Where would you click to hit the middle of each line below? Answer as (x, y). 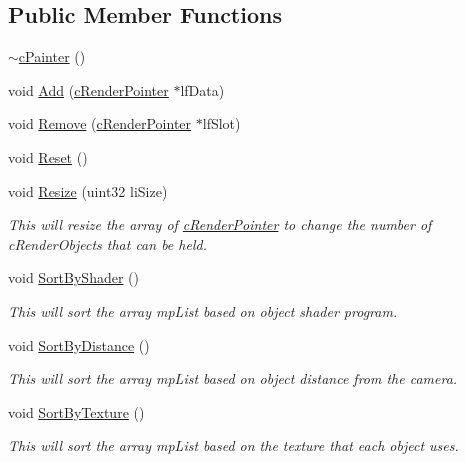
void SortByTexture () (76, 411)
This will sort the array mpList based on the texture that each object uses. (233, 445)
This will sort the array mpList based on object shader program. (203, 310)
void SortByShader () (73, 277)
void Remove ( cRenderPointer (100, 123)
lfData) (202, 89)
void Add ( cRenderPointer (88, 89)
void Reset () (48, 156)
